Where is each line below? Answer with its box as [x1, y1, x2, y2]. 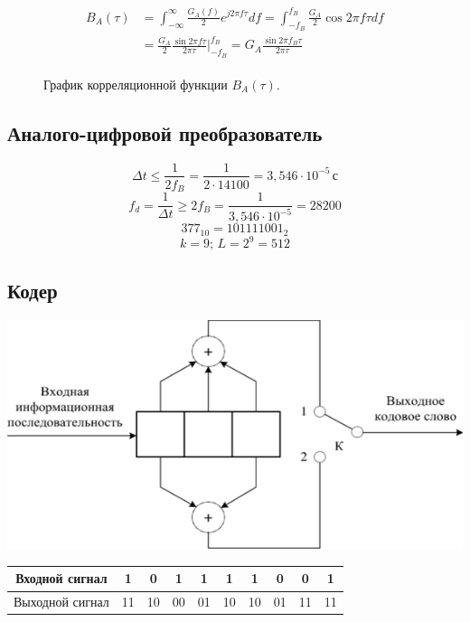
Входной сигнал [15, 569, 108, 588]
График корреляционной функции [43, 74, 228, 93]
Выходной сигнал [14, 592, 109, 611]
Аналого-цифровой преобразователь [7, 118, 323, 146]
